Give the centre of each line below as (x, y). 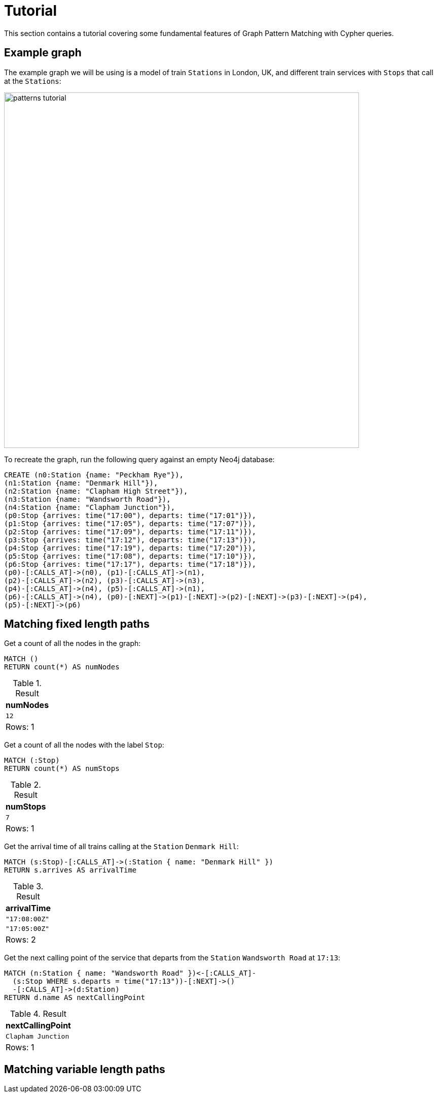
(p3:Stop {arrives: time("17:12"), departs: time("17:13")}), (130, 540)
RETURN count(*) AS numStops (62, 769)
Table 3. (28, 886)
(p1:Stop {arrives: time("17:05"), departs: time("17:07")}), (130, 523)
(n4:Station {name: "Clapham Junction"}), (90, 507)
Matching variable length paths (85, 1069)
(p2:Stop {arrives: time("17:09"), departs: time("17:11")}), (130, 531)
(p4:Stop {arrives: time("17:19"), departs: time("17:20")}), (130, 548)
